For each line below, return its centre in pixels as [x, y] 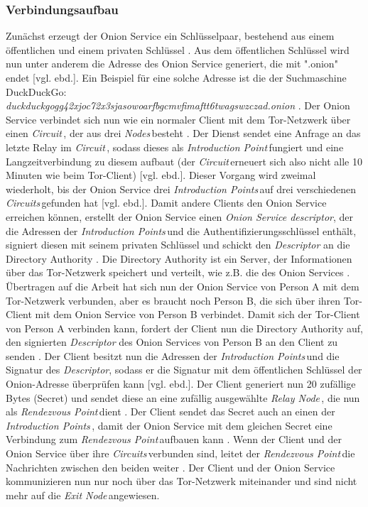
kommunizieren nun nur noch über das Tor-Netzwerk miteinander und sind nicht [182, 481]
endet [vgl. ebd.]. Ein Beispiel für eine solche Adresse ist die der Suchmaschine [176, 77]
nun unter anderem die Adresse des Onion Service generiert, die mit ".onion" [172, 64]
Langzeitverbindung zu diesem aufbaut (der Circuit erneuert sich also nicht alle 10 [184, 161]
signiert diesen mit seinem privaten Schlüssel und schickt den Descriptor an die [178, 245]
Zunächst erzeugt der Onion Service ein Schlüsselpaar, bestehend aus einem [170, 36]
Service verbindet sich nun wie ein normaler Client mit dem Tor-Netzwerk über [178, 119]
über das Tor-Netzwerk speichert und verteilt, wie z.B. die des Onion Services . [178, 272]
